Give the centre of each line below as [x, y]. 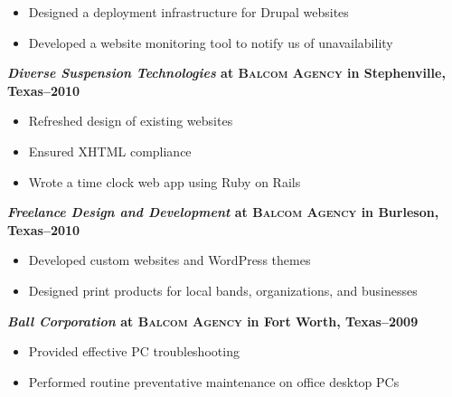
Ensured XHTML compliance [110, 151]
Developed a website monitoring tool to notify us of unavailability [211, 42]
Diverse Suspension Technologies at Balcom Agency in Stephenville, [226, 73]
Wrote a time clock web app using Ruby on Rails [165, 181]
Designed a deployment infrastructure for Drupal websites [188, 12]
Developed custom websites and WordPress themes [169, 260]
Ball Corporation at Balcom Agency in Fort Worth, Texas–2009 [213, 321]
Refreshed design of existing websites [131, 121]
